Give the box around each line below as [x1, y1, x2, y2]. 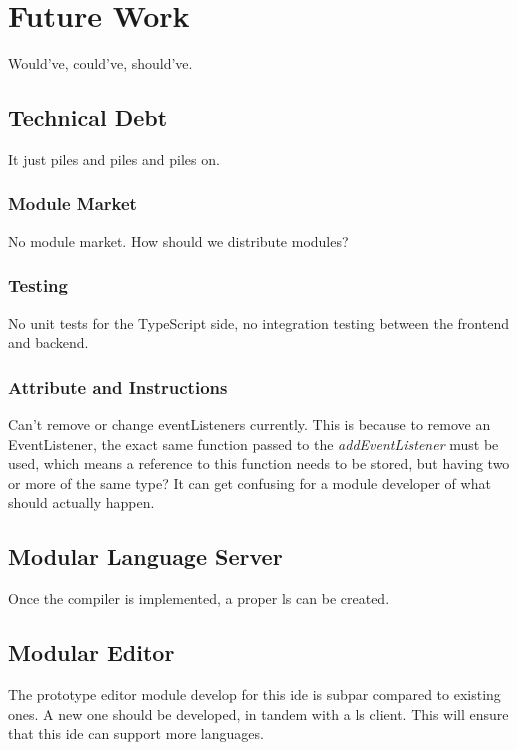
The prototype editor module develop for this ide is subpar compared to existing [8, 683, 501, 704]
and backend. [8, 332, 89, 353]
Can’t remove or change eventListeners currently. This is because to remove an [8, 413, 491, 434]
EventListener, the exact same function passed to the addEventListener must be [8, 433, 499, 454]
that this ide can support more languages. [8, 723, 264, 744]
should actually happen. [8, 492, 155, 513]
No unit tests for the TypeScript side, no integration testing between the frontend [8, 312, 509, 333]
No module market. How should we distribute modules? [8, 230, 349, 251]
